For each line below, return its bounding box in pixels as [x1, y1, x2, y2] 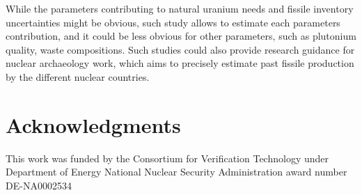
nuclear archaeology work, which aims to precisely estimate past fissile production [6, 56, 354, 70]
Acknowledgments [6, 110, 181, 139]
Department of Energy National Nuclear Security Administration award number [6, 164, 347, 179]
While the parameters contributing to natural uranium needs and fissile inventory [6, 1, 354, 15]
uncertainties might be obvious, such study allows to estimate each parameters [6, 15, 340, 29]
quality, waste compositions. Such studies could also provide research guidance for [6, 42, 355, 56]
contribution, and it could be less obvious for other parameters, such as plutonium [6, 29, 356, 43]
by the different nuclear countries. [6, 69, 150, 84]
